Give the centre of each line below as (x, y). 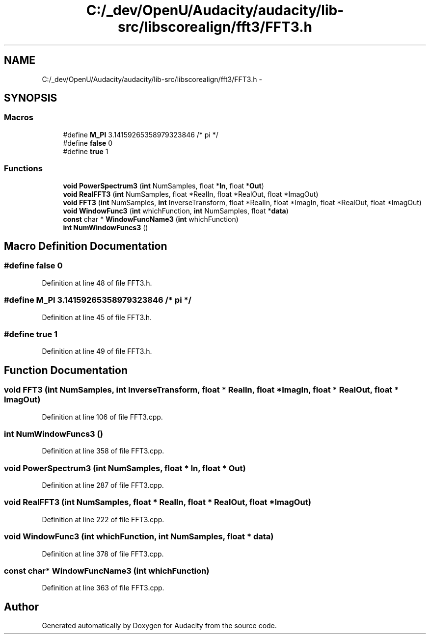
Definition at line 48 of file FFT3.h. (97, 283)
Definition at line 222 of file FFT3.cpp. (103, 519)
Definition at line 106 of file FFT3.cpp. (102, 417)
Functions (23, 169)
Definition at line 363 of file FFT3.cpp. (103, 588)
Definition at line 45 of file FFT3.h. (97, 317)
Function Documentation (66, 370)
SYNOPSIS (31, 98)
